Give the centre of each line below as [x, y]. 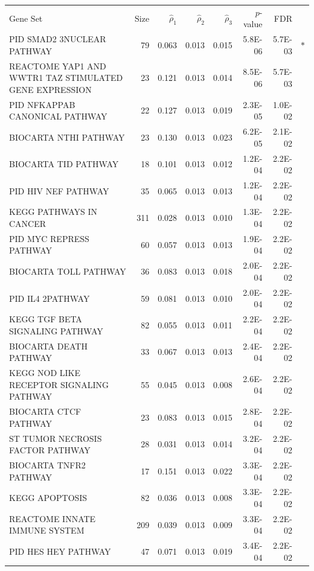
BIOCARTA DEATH [48, 346]
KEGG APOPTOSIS [48, 498]
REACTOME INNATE [53, 518]
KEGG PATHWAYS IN [53, 212]
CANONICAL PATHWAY [58, 116]
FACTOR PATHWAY [50, 450]
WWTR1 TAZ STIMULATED [66, 78]
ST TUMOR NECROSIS [56, 438]
